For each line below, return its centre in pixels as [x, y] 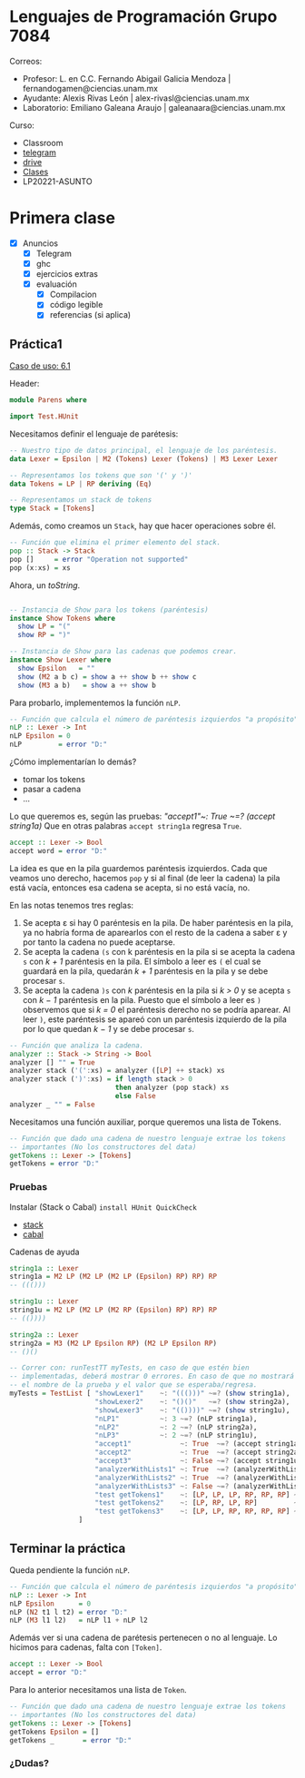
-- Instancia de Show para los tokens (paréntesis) [109, 610]
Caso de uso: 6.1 [40, 366]
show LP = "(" [44, 627]
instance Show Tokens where [63, 618]
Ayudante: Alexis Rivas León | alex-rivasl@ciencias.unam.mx [136, 98]
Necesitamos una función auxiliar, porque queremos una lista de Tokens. [145, 1122]
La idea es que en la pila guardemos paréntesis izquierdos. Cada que [138, 868]
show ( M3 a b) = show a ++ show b [87, 685]
